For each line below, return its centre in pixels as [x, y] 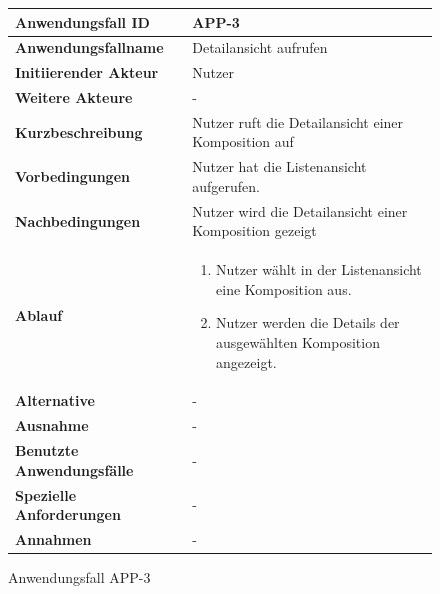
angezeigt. [246, 361]
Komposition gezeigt [254, 230]
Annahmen [53, 538]
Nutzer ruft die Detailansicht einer [298, 121]
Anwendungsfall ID [82, 21]
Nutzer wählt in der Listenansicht [319, 269]
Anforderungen [68, 514]
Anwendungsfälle [74, 469]
